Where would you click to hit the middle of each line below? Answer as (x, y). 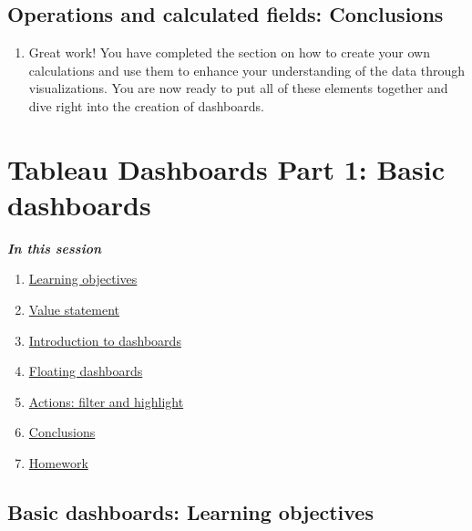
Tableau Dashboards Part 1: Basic (226, 168)
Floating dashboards (86, 371)
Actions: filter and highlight (106, 401)
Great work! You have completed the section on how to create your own (229, 52)
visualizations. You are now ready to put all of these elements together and (238, 88)
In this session (55, 248)
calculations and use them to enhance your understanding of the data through (247, 70)
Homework (58, 463)
